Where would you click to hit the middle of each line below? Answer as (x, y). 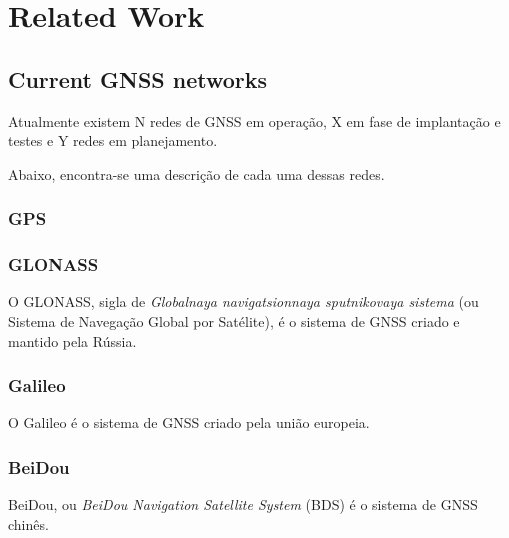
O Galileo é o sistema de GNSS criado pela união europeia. (189, 422)
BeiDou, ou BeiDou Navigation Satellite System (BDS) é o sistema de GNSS (243, 504)
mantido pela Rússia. (72, 340)
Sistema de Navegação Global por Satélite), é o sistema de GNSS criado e (234, 321)
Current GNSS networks (138, 78)
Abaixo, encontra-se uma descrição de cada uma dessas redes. (196, 173)
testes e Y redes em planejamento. (113, 140)
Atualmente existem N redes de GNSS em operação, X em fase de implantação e (254, 120)
